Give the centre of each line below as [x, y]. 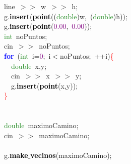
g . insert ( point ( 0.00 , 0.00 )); [48, 26]
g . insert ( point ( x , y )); [44, 85]
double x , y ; [29, 66]
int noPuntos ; [26, 36]
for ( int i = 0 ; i [27, 55]
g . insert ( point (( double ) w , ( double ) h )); [65, 16]
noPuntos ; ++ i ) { [87, 55]
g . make [16, 155]
